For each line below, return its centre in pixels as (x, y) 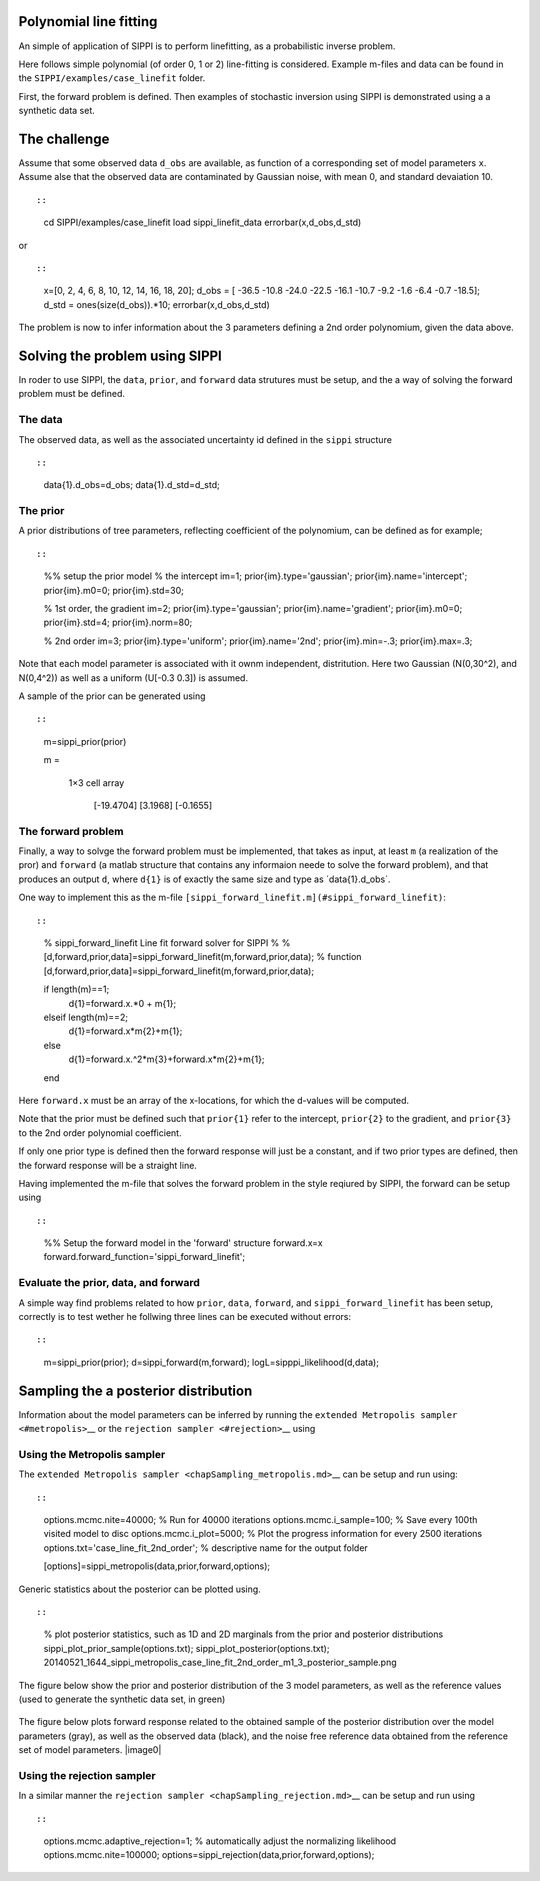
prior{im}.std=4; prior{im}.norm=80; (118, 622)
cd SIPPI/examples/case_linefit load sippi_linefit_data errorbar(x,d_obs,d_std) (202, 222)
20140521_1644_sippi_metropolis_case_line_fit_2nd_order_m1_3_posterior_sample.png (220, 1662)
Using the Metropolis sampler (92, 1454)
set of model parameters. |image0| (90, 1750)
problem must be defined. (71, 394)
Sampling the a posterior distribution (135, 1390)
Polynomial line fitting (88, 21)
